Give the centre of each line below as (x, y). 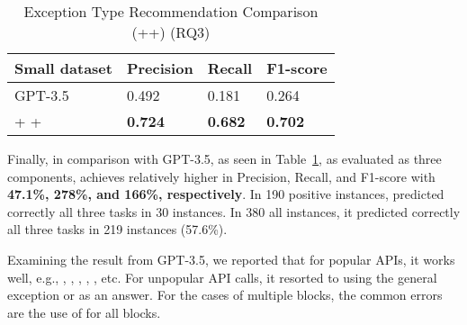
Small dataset (63, 68)
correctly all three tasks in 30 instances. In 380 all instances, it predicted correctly (234, 211)
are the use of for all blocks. (84, 312)
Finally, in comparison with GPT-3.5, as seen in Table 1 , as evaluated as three (225, 158)
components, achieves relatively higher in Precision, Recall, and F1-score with (221, 176)
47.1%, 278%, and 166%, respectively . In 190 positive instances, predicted (226, 194)
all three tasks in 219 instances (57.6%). (117, 229)
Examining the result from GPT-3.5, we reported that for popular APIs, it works (231, 259)
